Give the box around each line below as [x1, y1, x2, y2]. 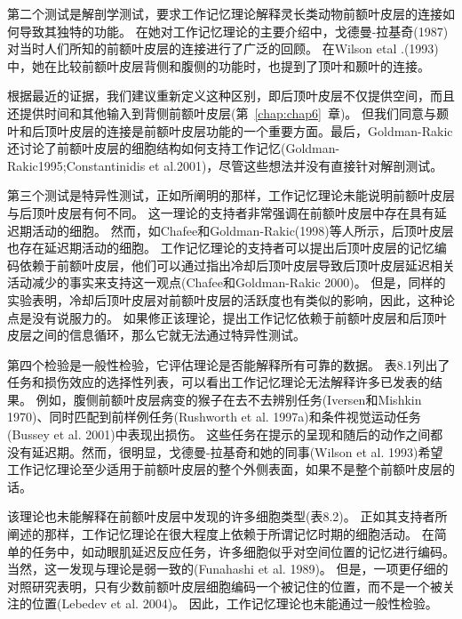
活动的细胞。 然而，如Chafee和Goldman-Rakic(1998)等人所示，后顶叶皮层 [31, 221, 454, 239]
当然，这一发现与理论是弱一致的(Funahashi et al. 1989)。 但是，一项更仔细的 [7, 559, 449, 578]
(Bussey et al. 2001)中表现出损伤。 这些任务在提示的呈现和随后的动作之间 [7, 425, 431, 444]
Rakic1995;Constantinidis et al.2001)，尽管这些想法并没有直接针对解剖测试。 [7, 156, 443, 174]
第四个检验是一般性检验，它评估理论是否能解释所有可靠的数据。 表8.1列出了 [7, 355, 450, 374]
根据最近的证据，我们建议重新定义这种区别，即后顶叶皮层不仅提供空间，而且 [7, 86, 455, 105]
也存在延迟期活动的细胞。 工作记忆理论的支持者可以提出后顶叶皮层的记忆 [7, 238, 434, 257]
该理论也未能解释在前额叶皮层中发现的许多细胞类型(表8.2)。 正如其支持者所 [7, 507, 448, 526]
